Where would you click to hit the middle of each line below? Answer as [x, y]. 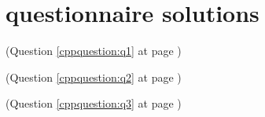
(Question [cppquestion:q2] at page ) [94, 77]
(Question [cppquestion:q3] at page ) [94, 103]
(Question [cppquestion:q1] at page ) [94, 51]
